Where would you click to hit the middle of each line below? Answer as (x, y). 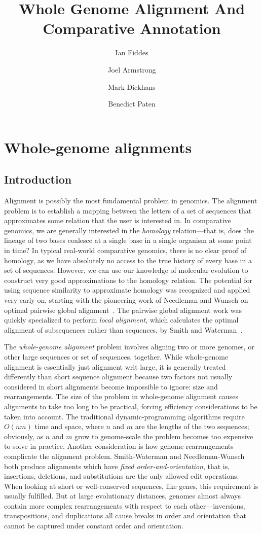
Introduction (38, 179)
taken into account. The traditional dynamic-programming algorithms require (124, 416)
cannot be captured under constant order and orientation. (94, 526)
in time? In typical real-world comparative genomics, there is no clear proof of (125, 250)
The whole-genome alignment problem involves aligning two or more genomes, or (129, 347)
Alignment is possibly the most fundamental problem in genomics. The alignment (131, 201)
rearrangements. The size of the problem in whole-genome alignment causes (121, 396)
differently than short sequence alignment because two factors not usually (118, 377)
